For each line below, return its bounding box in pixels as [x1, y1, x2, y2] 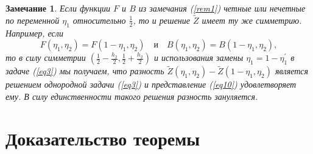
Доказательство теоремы [5, 125, 200, 150]
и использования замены [153, 51, 244, 64]
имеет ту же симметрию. [202, 13, 302, 26]
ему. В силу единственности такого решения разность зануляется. [5, 90, 258, 103]
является [275, 65, 309, 77]
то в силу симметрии [5, 51, 86, 64]
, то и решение [133, 13, 191, 26]
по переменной [5, 13, 60, 26]
